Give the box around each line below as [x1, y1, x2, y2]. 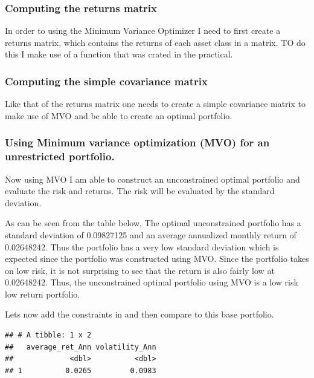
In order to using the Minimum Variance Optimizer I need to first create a [5, 24, 281, 37]
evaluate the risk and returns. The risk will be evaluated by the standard [5, 184, 275, 197]
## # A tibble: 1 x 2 [5, 331, 92, 340]
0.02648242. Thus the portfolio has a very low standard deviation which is [5, 240, 279, 253]
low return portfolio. [5, 287, 80, 300]
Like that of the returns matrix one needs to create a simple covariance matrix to [5, 97, 306, 110]
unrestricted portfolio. [5, 149, 115, 164]
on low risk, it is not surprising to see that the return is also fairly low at [5, 264, 275, 276]
